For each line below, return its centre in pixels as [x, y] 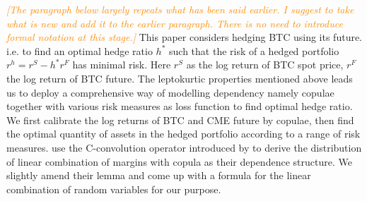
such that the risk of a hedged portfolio [254, 50]
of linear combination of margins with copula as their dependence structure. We [179, 161]
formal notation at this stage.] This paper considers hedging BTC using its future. [185, 37]
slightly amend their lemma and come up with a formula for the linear [159, 175]
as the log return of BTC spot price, [265, 65]
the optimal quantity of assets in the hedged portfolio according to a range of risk [183, 134]
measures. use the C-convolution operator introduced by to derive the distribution [184, 147]
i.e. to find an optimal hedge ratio [80, 50]
